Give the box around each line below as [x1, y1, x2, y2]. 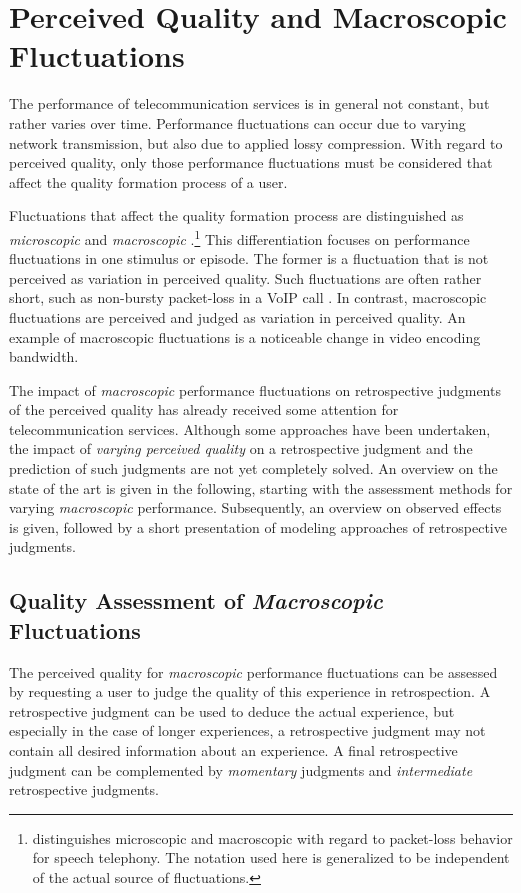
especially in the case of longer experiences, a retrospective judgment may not [9, 720, 486, 741]
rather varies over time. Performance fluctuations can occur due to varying [9, 112, 466, 133]
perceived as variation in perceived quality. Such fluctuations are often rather [9, 267, 482, 288]
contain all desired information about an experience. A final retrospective [9, 740, 458, 760]
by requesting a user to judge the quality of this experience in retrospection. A [9, 681, 491, 702]
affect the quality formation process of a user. [9, 171, 288, 192]
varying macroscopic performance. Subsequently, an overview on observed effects [9, 497, 502, 518]
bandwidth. [9, 346, 79, 367]
